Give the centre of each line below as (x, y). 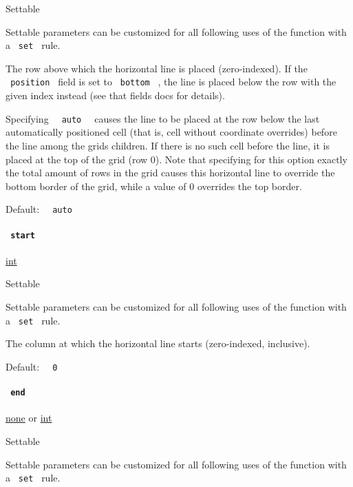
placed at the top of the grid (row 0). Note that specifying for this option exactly (176, 159)
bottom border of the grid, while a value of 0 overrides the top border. (154, 186)
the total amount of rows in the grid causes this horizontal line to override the (170, 173)
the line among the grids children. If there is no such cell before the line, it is (168, 145)
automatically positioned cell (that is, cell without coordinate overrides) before (171, 132)
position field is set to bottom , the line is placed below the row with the (173, 82)
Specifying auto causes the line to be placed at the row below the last (163, 118)
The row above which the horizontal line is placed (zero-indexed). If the (157, 68)
